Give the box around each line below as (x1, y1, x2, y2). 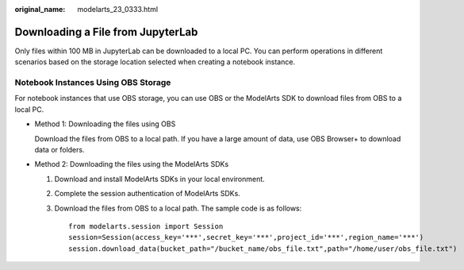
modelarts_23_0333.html (77, 5, 159, 13)
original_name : (14, 5, 66, 13)
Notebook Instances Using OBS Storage (14, 77, 171, 88)
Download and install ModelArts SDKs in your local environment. (54, 174, 265, 183)
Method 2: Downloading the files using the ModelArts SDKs (34, 160, 229, 169)
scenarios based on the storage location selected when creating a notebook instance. (14, 57, 296, 67)
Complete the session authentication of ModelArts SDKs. (54, 189, 241, 199)
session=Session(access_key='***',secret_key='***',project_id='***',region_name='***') (68, 233, 424, 242)
